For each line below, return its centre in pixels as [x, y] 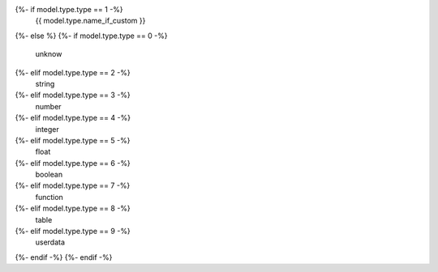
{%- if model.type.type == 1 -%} [69, 9]
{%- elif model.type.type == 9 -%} [73, 232]
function [49, 197]
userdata [50, 242]
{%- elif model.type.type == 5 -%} [73, 140]
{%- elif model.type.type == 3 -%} [73, 95]
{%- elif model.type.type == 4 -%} [73, 118]
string [45, 83]
